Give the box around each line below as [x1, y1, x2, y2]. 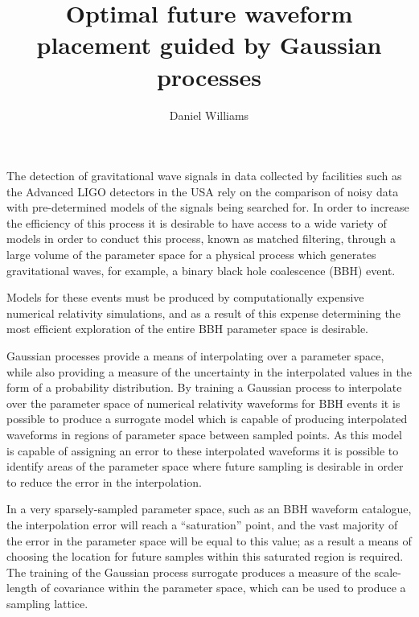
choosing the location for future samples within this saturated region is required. [6, 548, 404, 565]
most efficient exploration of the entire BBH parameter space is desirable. [6, 320, 369, 337]
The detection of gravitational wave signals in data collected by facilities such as [6, 167, 402, 184]
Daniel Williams [169, 106, 249, 123]
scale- [374, 563, 401, 580]
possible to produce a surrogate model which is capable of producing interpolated [6, 410, 408, 427]
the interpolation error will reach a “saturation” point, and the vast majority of [6, 516, 398, 533]
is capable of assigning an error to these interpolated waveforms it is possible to [6, 442, 399, 459]
